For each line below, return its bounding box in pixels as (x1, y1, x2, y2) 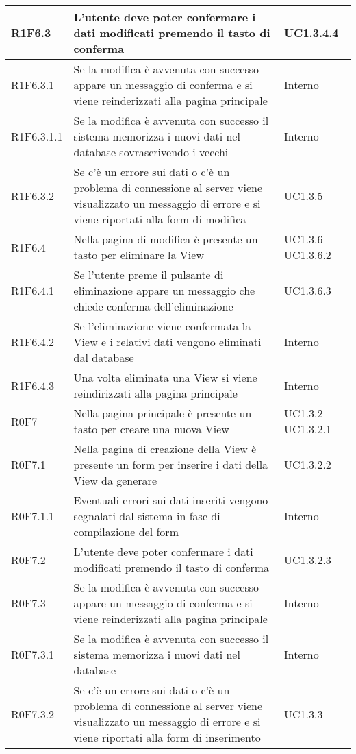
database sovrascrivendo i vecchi (73, 144, 229, 160)
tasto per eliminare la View (73, 247, 204, 263)
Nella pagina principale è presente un (73, 405, 252, 421)
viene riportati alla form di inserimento (73, 729, 261, 745)
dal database (73, 350, 134, 365)
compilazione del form (73, 524, 179, 539)
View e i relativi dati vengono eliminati (73, 334, 262, 350)
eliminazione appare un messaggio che (73, 282, 255, 298)
